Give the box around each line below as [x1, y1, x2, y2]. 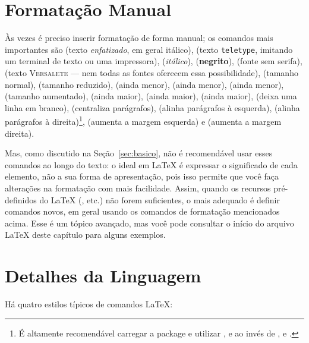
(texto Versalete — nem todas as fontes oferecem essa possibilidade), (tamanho [5, 66, 298, 78]
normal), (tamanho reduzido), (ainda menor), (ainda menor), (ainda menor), [5, 78, 284, 90]
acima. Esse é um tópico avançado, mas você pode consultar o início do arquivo [5, 216, 294, 229]
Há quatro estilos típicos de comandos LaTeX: [5, 298, 173, 310]
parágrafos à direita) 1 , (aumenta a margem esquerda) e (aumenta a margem [5, 114, 282, 127]
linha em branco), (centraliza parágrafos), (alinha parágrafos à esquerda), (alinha [5, 101, 300, 114]
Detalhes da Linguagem [5, 263, 201, 288]
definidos [5, 193, 37, 206]
